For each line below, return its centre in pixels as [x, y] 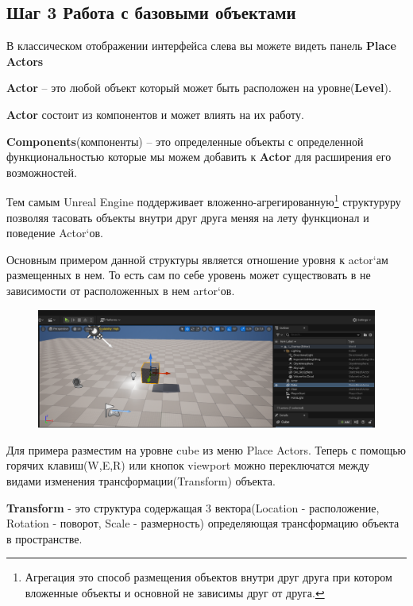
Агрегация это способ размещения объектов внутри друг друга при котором [208, 577]
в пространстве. [44, 538]
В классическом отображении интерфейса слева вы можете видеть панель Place [201, 46]
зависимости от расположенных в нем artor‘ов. [121, 290]
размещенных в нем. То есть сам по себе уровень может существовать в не [189, 275]
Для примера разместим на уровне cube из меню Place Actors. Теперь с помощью [206, 449]
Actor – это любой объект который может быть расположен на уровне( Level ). [199, 88]
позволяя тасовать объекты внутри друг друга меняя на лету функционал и [188, 217]
